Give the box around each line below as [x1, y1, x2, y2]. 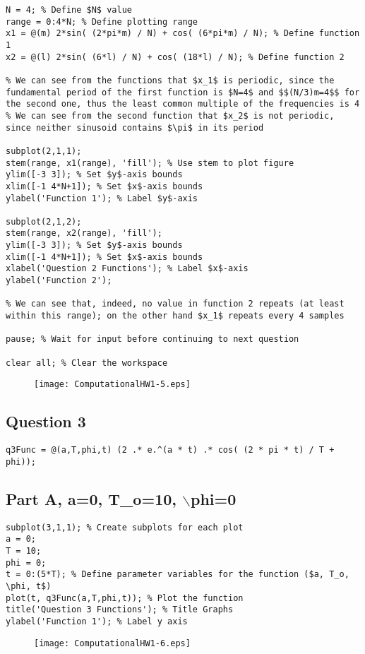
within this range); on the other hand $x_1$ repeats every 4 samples [6, 311, 345, 321]
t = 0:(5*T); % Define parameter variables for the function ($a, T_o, [6, 569, 349, 580]
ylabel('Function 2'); [6, 275, 112, 286]
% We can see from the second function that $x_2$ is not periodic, [6, 110, 335, 121]
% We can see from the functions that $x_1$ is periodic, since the [6, 75, 335, 85]
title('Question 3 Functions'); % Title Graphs [6, 605, 234, 615]
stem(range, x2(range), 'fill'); [6, 228, 162, 239]
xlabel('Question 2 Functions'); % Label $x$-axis [6, 263, 249, 274]
